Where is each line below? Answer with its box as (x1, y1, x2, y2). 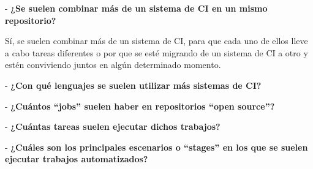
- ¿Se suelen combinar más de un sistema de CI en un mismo (5, 2, 268, 14)
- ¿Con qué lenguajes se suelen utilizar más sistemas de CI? (5, 78, 262, 91)
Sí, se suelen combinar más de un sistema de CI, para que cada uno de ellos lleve (5, 34, 308, 47)
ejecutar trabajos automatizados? (5, 152, 148, 165)
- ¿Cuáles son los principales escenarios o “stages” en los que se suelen (5, 140, 308, 153)
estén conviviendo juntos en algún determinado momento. (5, 58, 221, 71)
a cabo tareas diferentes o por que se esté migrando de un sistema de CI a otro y (5, 46, 308, 59)
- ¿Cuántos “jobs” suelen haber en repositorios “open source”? (5, 99, 275, 112)
